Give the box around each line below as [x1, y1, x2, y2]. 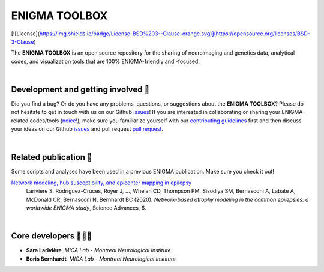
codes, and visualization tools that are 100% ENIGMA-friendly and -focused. [11, 58, 200, 65]
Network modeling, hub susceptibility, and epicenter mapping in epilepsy [11, 179, 192, 186]
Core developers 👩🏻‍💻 [11, 231, 92, 241]
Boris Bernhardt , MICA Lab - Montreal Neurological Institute [26, 255, 176, 262]
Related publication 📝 [11, 152, 92, 162]
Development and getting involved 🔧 [11, 84, 150, 94]
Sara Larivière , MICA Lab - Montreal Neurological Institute [26, 247, 171, 254]
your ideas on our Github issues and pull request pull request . [11, 125, 163, 133]
